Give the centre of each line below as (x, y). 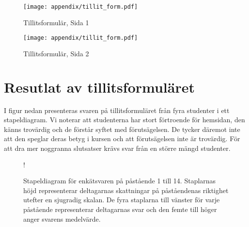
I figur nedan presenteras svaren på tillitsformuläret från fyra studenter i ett (117, 110)
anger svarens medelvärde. (62, 219)
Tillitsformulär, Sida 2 (56, 53)
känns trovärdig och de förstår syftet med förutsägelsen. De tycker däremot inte (122, 129)
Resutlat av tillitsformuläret (99, 87)
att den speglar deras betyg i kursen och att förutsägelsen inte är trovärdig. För (122, 138)
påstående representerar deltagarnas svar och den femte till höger (120, 209)
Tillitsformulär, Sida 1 (56, 22)
